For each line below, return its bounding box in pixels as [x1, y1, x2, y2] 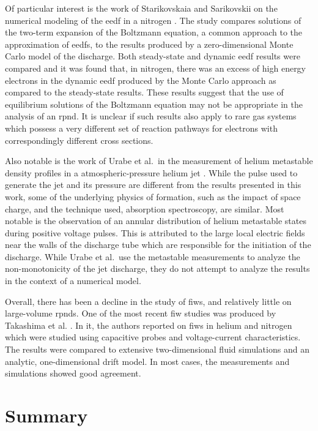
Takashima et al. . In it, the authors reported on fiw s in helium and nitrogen [5, 318, 292, 331]
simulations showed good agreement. [5, 367, 141, 380]
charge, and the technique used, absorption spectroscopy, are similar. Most [5, 202, 284, 215]
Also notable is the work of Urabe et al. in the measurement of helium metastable [5, 154, 313, 167]
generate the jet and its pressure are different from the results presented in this [5, 178, 301, 191]
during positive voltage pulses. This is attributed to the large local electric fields [5, 226, 305, 239]
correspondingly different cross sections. [5, 133, 153, 146]
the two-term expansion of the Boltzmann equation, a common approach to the [5, 26, 303, 39]
